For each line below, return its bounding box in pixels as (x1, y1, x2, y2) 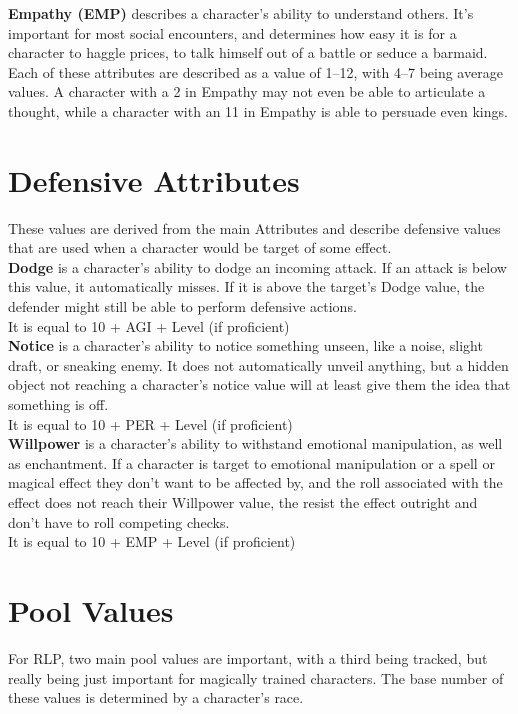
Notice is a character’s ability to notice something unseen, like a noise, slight (8, 335, 483, 356)
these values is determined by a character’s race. (8, 687, 304, 708)
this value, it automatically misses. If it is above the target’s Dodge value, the (8, 276, 485, 297)
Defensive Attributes (8, 159, 300, 200)
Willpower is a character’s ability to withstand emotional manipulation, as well (8, 433, 503, 454)
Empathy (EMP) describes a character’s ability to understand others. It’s (8, 3, 474, 23)
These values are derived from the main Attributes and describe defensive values (8, 217, 501, 238)
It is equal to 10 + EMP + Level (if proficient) (8, 531, 296, 552)
